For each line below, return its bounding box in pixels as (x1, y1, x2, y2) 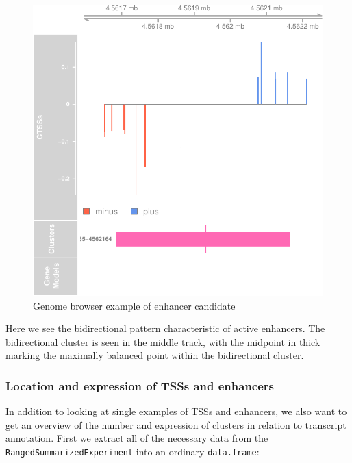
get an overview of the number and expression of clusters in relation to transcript (5, 417, 347, 431)
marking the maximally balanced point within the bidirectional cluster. (5, 348, 304, 362)
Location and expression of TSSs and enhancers (5, 377, 275, 394)
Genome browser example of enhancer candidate (33, 298, 236, 312)
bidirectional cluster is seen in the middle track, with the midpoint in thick (5, 334, 320, 349)
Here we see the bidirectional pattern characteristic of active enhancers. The (5, 321, 325, 336)
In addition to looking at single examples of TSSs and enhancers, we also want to (5, 404, 347, 418)
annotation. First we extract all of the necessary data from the (5, 431, 268, 445)
